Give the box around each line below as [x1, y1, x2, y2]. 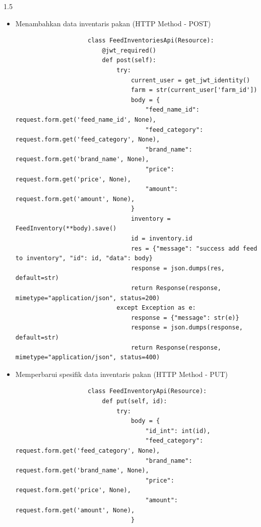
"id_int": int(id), [145, 427, 211, 435]
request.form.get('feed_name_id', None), [15, 116, 156, 123]
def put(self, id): [102, 397, 167, 405]
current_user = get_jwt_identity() [130, 76, 250, 84]
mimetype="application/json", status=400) [15, 354, 160, 361]
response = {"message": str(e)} [130, 314, 239, 321]
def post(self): [102, 57, 156, 64]
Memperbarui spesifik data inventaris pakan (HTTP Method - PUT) [15, 368, 228, 379]
